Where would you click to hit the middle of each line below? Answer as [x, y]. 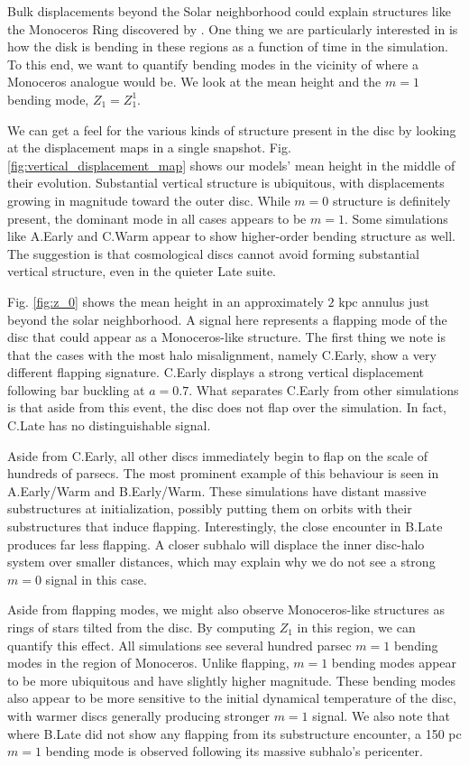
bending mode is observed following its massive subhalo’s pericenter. [234, 751]
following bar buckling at [76, 389]
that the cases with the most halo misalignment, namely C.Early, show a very [222, 354]
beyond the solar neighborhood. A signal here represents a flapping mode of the [227, 319]
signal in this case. [96, 579]
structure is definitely [391, 200]
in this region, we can [356, 627]
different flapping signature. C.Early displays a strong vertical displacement [216, 372]
